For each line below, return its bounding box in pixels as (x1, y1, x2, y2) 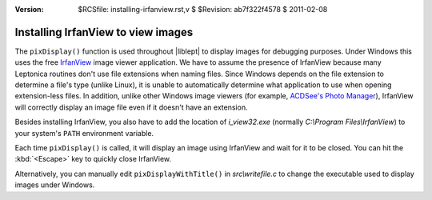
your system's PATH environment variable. (14, 128, 154, 138)
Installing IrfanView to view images (14, 25, 194, 39)
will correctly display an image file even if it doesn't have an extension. (14, 102, 248, 112)
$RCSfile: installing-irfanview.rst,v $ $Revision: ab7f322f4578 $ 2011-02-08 (78, 5, 328, 14)
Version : (14, 5, 44, 14)
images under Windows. (14, 180, 95, 190)
